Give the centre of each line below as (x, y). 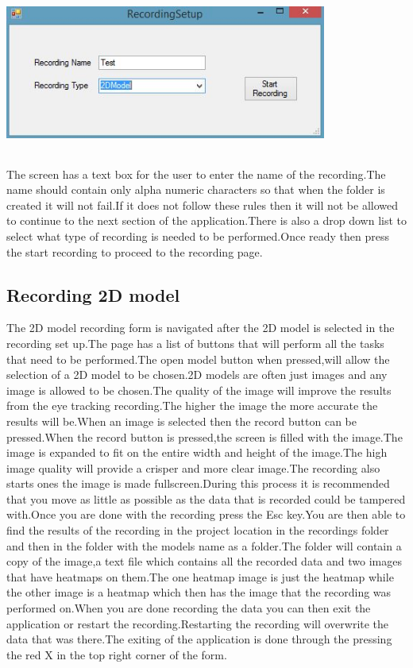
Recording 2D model (93, 294)
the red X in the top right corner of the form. (117, 654)
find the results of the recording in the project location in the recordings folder (198, 530)
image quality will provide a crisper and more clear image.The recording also (193, 467)
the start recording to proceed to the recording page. (135, 251)
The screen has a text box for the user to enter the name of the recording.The (196, 174)
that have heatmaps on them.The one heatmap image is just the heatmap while (200, 576)
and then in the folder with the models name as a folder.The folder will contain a (204, 545)
